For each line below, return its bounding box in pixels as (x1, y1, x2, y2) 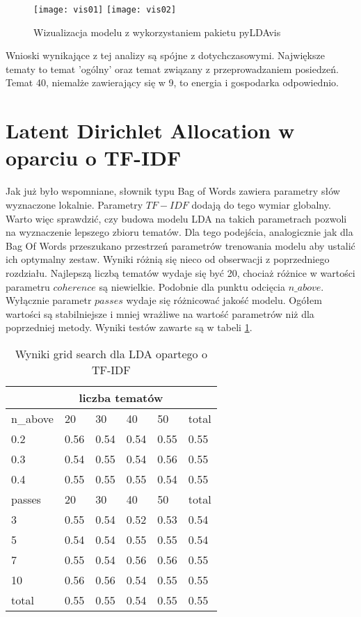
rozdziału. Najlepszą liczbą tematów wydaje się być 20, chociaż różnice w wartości (6, 265, 355, 280)
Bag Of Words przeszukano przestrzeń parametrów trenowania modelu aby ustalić (6, 238, 355, 253)
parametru (6, 279, 50, 294)
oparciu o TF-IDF (6, 143, 182, 172)
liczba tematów (79, 389, 163, 406)
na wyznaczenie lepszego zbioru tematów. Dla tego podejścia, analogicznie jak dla (6, 225, 353, 239)
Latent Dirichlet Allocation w (6, 116, 295, 145)
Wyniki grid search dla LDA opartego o (15, 345, 207, 362)
